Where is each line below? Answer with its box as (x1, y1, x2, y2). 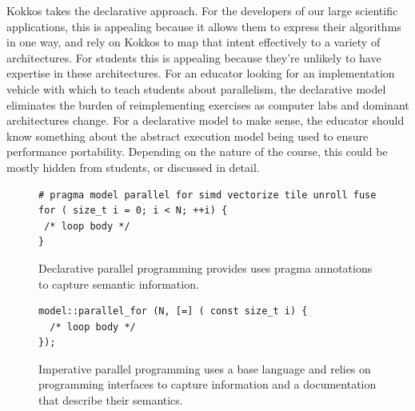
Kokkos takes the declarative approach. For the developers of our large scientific (6, 2, 398, 18)
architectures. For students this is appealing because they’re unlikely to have (6, 49, 381, 66)
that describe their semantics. (38, 392, 183, 409)
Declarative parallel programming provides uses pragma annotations (38, 259, 373, 276)
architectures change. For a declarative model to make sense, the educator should (6, 112, 405, 129)
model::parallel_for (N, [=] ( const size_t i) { (38, 305, 308, 317)
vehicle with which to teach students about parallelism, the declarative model (6, 80, 386, 97)
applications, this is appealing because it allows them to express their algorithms (6, 18, 401, 34)
